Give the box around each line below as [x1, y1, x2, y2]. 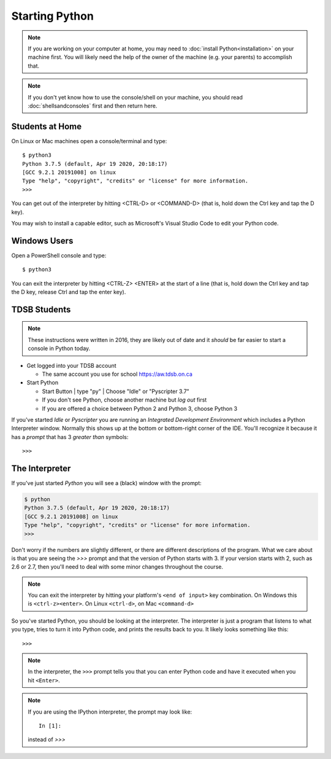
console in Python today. [28, 344, 91, 352]
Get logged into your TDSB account [26, 362, 116, 369]
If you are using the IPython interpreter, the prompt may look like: [28, 708, 192, 715]
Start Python [26, 379, 59, 386]
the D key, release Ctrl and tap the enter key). [11, 289, 126, 295]
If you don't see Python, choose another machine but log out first [42, 396, 207, 403]
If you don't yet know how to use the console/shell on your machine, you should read [28, 93, 243, 101]
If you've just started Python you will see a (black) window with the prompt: [11, 480, 202, 486]
